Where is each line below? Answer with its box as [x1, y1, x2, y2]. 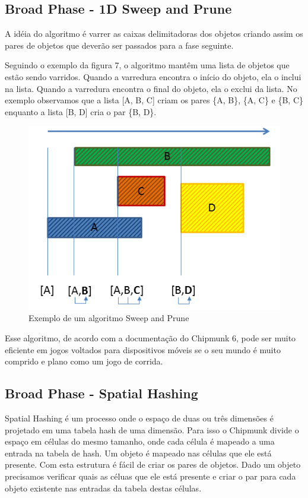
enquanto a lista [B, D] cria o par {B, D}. [5, 105, 157, 118]
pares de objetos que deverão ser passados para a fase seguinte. [5, 39, 234, 51]
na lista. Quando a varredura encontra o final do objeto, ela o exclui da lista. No [5, 82, 297, 94]
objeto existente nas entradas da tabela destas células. [5, 481, 202, 494]
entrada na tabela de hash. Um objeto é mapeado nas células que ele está [5, 446, 272, 459]
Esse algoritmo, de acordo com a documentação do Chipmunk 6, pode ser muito [5, 332, 296, 344]
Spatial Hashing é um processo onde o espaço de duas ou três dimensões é [5, 412, 274, 424]
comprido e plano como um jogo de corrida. [5, 355, 163, 367]
